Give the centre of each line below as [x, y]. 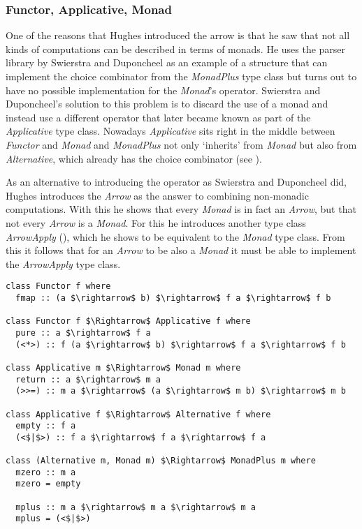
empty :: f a [46, 426]
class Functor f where [58, 286]
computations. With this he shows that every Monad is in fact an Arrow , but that [181, 209]
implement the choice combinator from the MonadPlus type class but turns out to [181, 76]
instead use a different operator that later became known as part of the [158, 117]
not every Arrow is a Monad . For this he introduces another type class [156, 222]
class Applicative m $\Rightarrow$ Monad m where [123, 367]
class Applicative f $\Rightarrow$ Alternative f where [138, 414]
